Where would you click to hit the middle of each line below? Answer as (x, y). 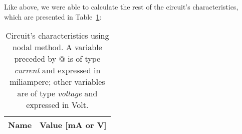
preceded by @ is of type (57, 59)
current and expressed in (57, 70)
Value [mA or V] (73, 125)
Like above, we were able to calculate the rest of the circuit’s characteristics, (121, 7)
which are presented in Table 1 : (53, 16)
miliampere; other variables (57, 82)
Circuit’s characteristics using (57, 36)
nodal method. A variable (57, 47)
